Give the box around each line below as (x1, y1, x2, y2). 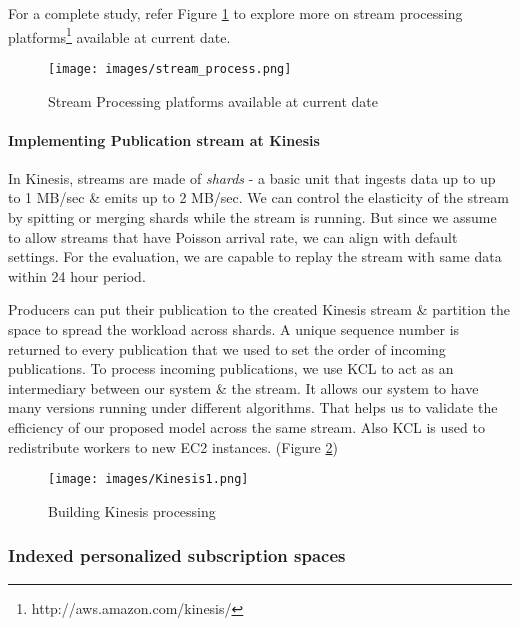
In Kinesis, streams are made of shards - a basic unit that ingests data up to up (8, 167, 496, 188)
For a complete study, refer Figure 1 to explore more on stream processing (8, 3, 463, 23)
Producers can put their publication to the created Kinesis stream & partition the (8, 299, 511, 320)
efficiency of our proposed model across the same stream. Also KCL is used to (8, 417, 485, 438)
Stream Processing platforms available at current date (48, 90, 379, 111)
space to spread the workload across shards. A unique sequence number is (8, 319, 460, 340)
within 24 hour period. (8, 265, 146, 286)
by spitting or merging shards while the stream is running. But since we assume (8, 207, 497, 228)
